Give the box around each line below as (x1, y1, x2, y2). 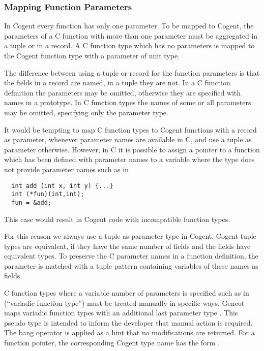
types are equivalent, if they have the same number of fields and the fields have (4, 240, 251, 251)
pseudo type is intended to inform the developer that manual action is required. (4, 317, 253, 328)
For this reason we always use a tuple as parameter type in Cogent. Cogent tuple (4, 231, 256, 241)
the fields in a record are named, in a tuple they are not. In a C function (4, 77, 230, 88)
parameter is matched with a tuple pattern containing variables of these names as (4, 260, 258, 271)
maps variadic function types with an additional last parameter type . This (4, 307, 238, 318)
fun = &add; (11, 199, 52, 206)
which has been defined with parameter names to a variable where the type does (4, 154, 255, 165)
